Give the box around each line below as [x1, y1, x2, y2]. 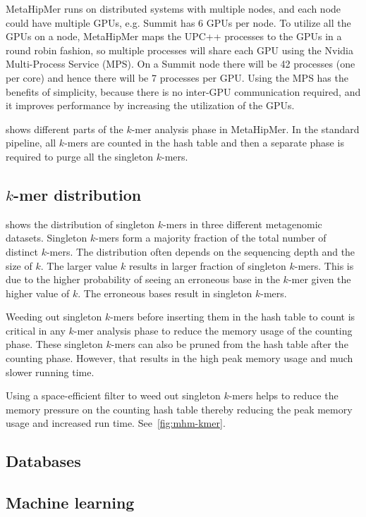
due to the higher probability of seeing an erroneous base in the [6, 272, 280, 287]
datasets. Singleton [6, 230, 87, 245]
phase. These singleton [6, 337, 103, 351]
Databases [6, 450, 81, 472]
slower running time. [6, 364, 94, 379]
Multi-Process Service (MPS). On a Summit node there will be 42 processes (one [6, 56, 355, 71]
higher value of [6, 285, 70, 300]
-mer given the [288, 272, 351, 287]
